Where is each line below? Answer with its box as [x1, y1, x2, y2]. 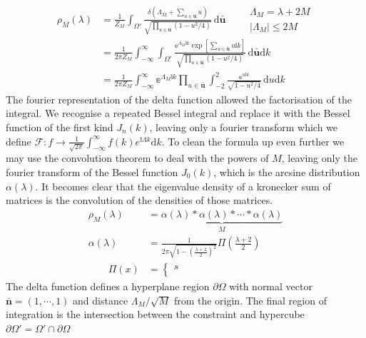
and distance [73, 292, 128, 307]
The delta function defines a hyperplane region [6, 278, 210, 293]
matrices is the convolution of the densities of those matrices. [6, 193, 273, 208]
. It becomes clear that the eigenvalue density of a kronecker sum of [35, 178, 331, 193]
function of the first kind [6, 120, 113, 135]
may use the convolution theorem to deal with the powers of [6, 150, 269, 165]
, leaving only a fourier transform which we [149, 120, 338, 135]
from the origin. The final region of [173, 292, 327, 307]
